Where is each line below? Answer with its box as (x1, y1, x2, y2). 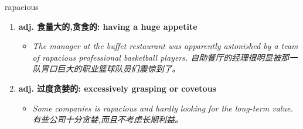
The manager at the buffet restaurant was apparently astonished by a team (32, 40, 298, 52)
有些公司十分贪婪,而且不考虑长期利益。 (32, 113, 183, 125)
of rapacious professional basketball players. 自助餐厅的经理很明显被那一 (32, 51, 298, 63)
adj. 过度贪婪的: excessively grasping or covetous (18, 82, 216, 94)
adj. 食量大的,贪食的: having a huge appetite (18, 20, 198, 32)
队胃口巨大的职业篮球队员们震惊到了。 (32, 62, 181, 75)
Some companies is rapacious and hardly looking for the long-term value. (32, 102, 293, 114)
